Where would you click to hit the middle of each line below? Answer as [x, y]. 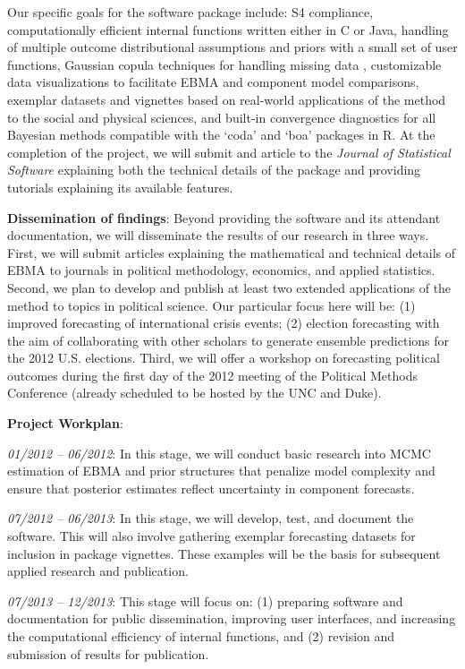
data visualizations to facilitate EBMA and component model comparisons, [213, 82]
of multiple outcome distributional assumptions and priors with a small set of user [232, 47]
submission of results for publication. [108, 653]
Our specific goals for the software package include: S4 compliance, [190, 12]
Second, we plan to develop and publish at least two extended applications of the [229, 287]
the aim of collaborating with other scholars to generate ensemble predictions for [228, 340]
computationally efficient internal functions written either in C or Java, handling [228, 29]
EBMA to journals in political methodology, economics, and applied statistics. [221, 270]
